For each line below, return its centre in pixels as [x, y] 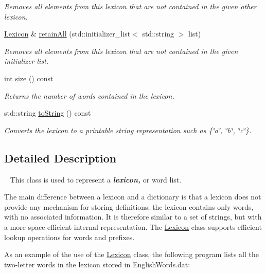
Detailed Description [60, 158]
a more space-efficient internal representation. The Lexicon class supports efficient [133, 226]
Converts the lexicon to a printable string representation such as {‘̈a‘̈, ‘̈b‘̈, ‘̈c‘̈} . [128, 130]
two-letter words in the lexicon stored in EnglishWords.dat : [97, 264]
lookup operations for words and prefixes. [69, 237]
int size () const [29, 78]
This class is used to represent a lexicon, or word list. [96, 179]
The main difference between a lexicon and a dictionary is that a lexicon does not [133, 197]
